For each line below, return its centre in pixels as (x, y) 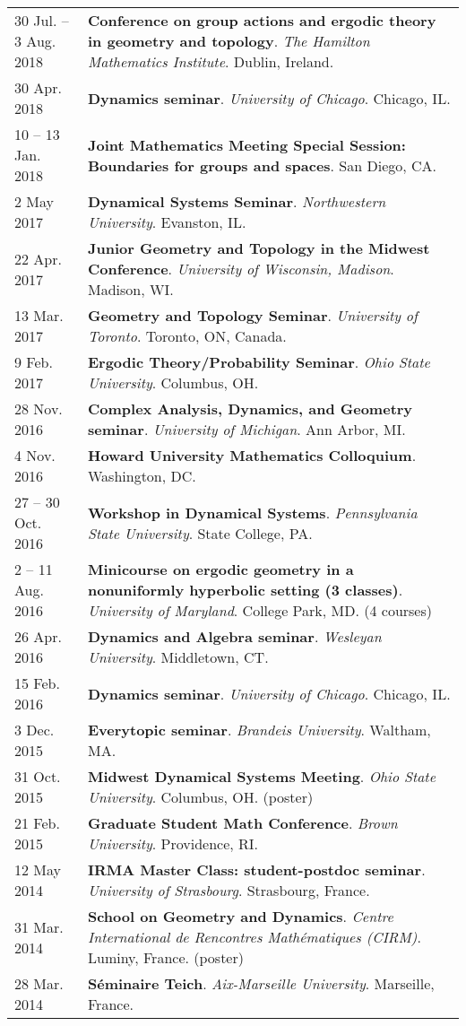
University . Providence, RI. (173, 843)
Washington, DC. (142, 476)
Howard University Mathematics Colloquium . (252, 455)
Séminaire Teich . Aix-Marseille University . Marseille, (261, 983)
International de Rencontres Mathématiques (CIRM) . (254, 937)
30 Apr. (38, 87)
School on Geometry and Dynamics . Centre (240, 916)
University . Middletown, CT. (178, 657)
